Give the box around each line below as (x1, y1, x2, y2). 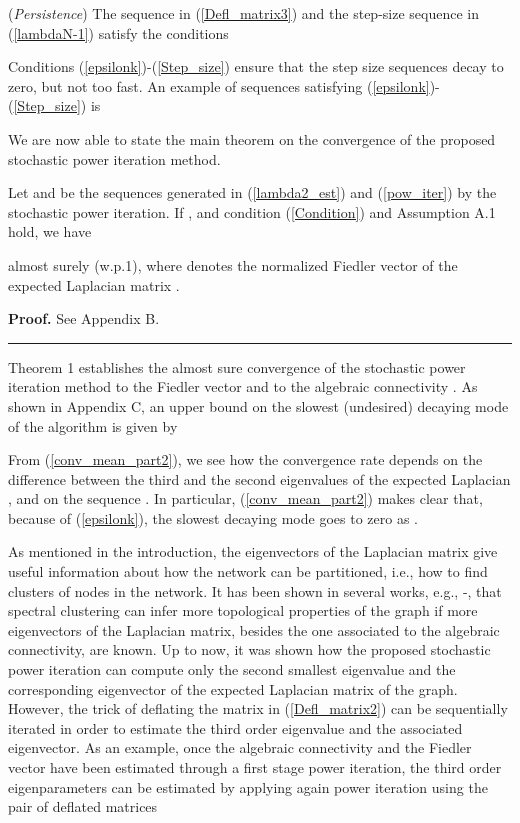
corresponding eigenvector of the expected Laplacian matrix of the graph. (8, 678, 458, 699)
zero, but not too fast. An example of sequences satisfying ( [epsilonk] (8, 75, 430, 96)
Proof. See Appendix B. (8, 308, 160, 329)
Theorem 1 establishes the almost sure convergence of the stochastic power (8, 356, 466, 377)
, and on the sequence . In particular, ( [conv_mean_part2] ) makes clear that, (8, 488, 483, 509)
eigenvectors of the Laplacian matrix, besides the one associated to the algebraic (8, 619, 500, 640)
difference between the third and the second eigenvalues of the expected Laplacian (8, 468, 511, 489)
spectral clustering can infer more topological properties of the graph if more (8, 600, 478, 621)
